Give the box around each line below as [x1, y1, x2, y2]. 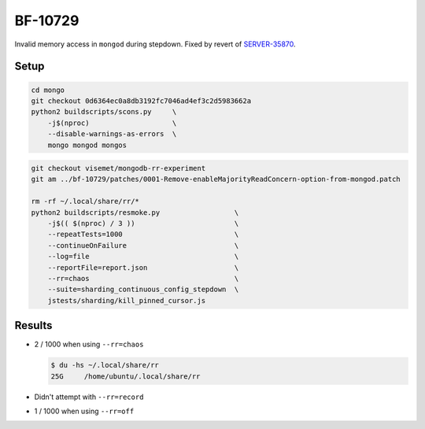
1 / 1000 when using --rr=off [34, 406, 135, 416]
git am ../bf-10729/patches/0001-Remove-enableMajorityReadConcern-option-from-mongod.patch [31, 175, 401, 184]
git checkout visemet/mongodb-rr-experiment [31, 164, 206, 173]
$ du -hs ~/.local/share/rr [50, 361, 159, 370]
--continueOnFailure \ [47, 241, 239, 250]
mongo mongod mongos [47, 140, 128, 150]
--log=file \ [47, 252, 239, 261]
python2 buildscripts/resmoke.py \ [31, 208, 239, 216]
